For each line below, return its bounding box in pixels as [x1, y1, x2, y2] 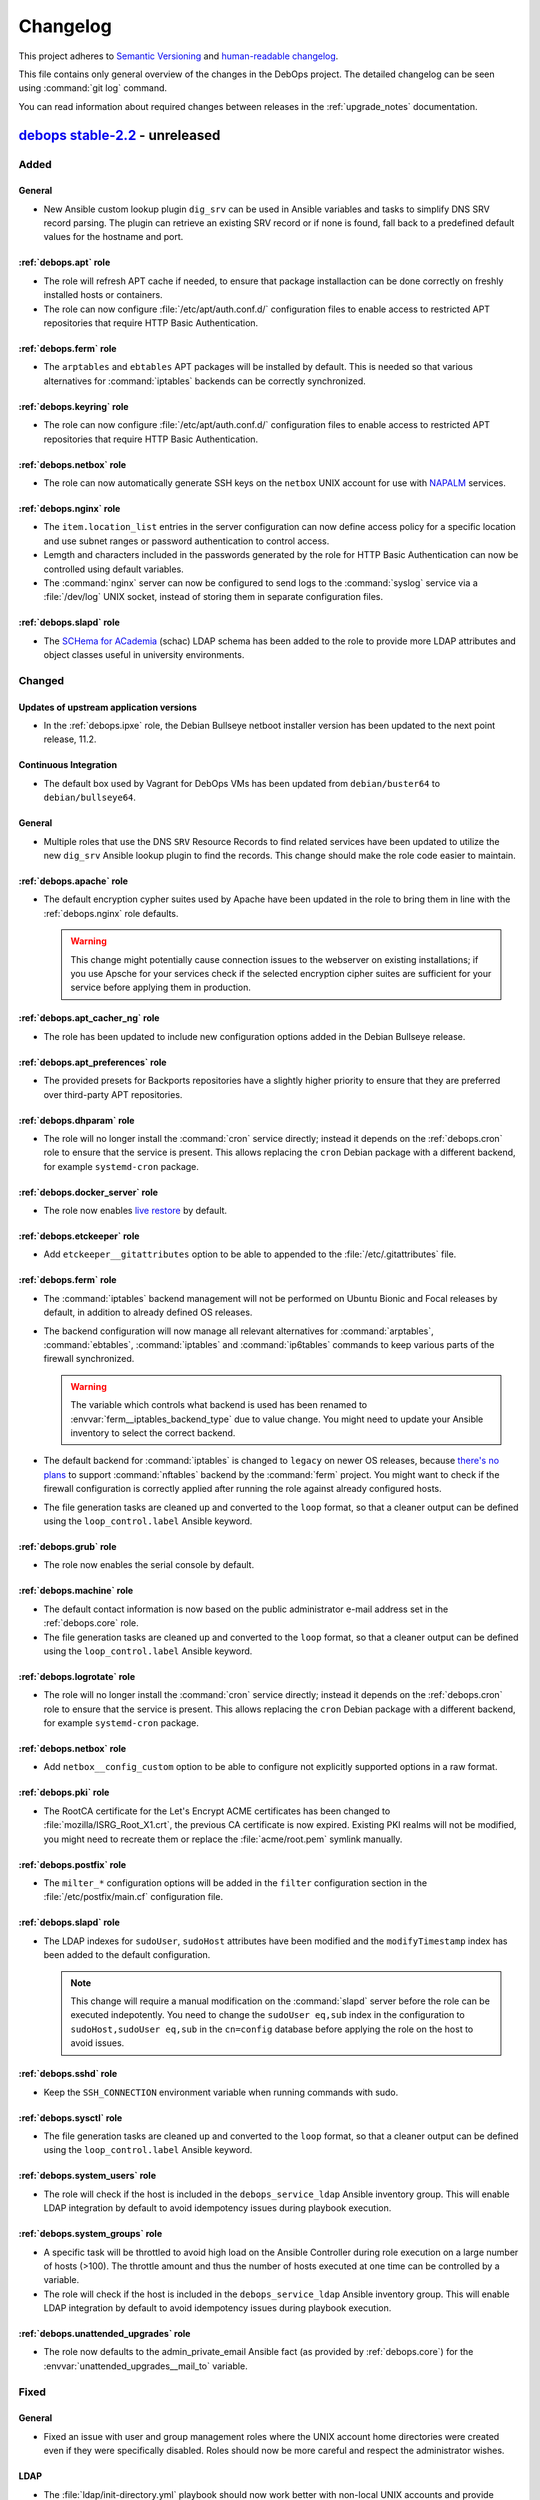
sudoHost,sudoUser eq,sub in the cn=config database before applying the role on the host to [70, 2023, 474, 2035]
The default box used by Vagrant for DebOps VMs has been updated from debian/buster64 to [43, 777, 440, 789]
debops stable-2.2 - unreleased [18, 126, 221, 144]
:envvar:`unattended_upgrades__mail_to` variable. [43, 2360, 249, 2372]
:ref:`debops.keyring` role [18, 400, 129, 412]
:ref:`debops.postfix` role [18, 1858, 127, 1870]
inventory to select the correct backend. [70, 1427, 236, 1439]
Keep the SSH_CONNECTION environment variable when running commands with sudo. [43, 2086, 399, 2098]
